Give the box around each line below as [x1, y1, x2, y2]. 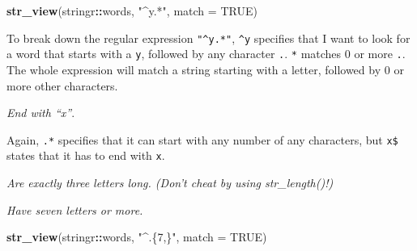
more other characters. [6, 77, 118, 94]
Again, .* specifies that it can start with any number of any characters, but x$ [6, 131, 398, 148]
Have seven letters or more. [6, 201, 143, 218]
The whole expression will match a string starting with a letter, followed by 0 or [6, 61, 404, 77]
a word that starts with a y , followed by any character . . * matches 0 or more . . [6, 45, 406, 62]
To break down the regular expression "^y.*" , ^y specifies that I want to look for [6, 29, 411, 46]
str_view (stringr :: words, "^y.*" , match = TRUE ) [6, 2, 257, 19]
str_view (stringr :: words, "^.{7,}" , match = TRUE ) [6, 228, 267, 245]
